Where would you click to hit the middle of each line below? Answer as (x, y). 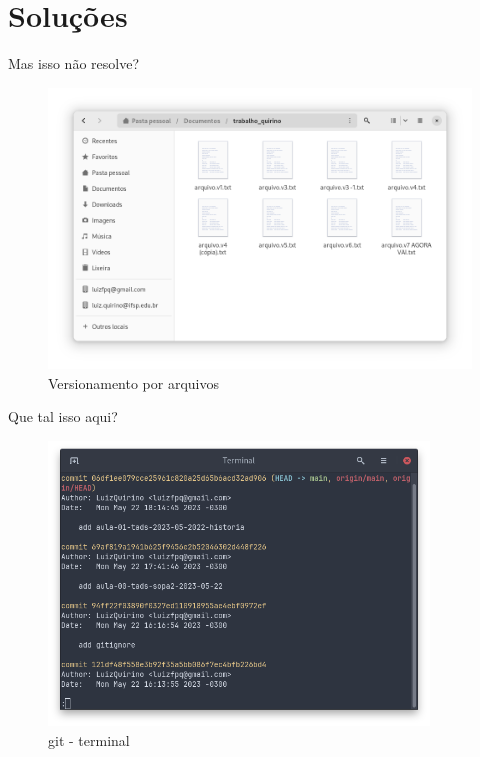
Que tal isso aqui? (63, 416)
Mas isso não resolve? (73, 63)
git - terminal (89, 739)
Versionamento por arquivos (134, 382)
